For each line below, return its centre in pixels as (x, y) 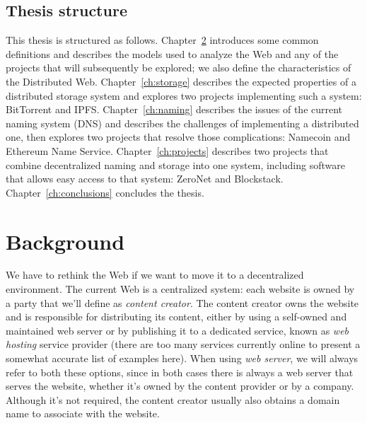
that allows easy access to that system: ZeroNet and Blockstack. (145, 179)
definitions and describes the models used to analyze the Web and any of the (172, 53)
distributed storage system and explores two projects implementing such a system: (184, 95)
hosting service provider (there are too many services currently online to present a (183, 344)
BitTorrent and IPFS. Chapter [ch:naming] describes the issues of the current (174, 109)
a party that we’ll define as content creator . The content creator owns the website (182, 302)
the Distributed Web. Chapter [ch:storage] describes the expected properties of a (181, 81)
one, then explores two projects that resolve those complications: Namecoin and (178, 137)
